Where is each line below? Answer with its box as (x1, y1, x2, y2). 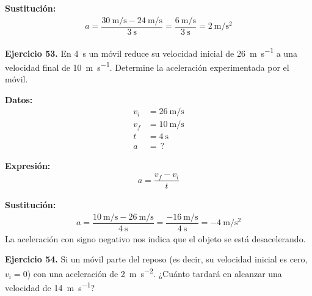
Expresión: (5, 159, 51, 171)
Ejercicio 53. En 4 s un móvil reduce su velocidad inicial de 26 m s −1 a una (5, 45, 297, 59)
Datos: (5, 93, 33, 106)
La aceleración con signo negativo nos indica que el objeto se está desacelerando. (5, 232, 306, 245)
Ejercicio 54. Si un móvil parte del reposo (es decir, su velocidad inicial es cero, (5, 253, 308, 265)
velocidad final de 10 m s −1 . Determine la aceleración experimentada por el (5, 59, 289, 73)
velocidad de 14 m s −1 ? (5, 280, 95, 294)
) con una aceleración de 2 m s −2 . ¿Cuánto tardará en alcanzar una (27, 265, 282, 280)
